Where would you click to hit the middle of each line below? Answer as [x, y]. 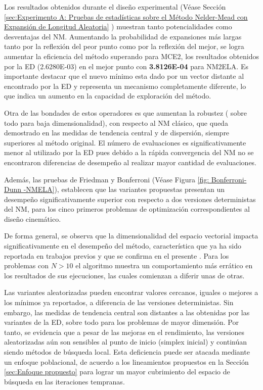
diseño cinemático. [33, 218]
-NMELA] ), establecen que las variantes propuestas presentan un [124, 189]
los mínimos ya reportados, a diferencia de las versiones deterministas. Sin [119, 302]
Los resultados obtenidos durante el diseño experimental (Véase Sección [115, 7]
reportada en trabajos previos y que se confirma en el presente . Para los [117, 255]
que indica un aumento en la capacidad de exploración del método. [108, 96]
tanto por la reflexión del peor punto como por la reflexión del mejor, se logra [124, 46]
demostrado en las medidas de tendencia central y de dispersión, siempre [117, 133]
